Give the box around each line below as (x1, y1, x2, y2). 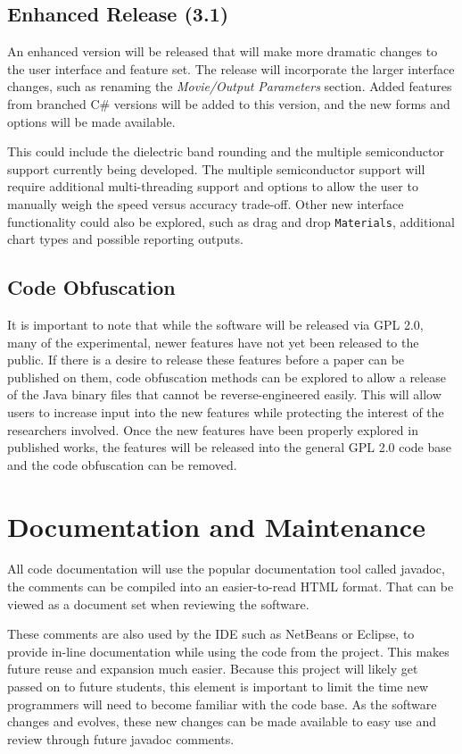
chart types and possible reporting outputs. (7, 230, 243, 248)
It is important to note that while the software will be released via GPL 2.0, (7, 315, 424, 333)
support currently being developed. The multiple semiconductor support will (7, 159, 425, 178)
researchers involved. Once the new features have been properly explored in (7, 420, 418, 439)
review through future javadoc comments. (7, 729, 235, 748)
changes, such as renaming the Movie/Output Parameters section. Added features (7, 77, 452, 96)
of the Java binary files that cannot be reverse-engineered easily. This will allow (7, 385, 441, 404)
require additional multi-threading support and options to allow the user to (7, 177, 418, 196)
